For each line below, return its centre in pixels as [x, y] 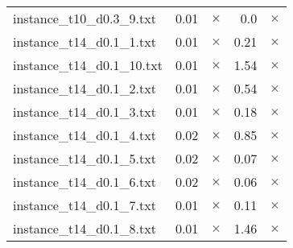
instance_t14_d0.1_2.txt [85, 88]
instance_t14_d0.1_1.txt [85, 41]
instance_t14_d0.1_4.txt [85, 135]
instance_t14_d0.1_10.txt [88, 65]
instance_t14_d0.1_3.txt [85, 112]
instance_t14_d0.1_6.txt [85, 182]
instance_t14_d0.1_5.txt [85, 158]
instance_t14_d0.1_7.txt [85, 205]
